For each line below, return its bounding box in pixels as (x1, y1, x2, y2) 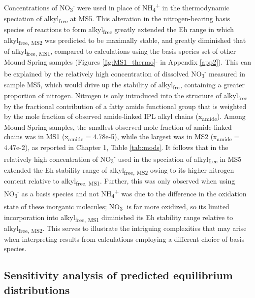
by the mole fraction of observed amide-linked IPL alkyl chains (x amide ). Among (4, 111, 246, 122)
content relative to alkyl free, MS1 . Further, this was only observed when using (4, 175, 235, 187)
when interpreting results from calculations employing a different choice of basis (4, 233, 245, 244)
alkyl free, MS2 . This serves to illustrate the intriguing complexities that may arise (4, 223, 247, 234)
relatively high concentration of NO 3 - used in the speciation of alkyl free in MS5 (4, 152, 242, 165)
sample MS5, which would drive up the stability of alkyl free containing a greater (4, 79, 245, 91)
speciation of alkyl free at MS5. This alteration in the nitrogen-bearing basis (4, 13, 230, 25)
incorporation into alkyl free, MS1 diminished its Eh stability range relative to (4, 212, 233, 223)
